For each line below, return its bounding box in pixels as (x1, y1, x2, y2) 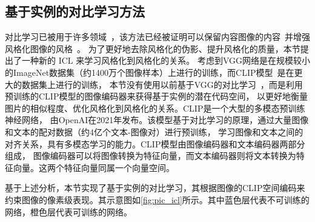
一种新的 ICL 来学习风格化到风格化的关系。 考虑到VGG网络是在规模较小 (21, 54, 310, 67)
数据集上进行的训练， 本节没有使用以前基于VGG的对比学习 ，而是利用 (21, 78, 303, 90)
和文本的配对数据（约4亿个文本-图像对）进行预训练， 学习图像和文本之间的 (5, 125, 303, 138)
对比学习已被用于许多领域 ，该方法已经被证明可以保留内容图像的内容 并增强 (5, 30, 310, 43)
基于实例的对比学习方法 (5, 2, 145, 21)
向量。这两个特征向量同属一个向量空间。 (13, 161, 174, 173)
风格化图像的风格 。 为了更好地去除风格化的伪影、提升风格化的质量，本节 (5, 42, 300, 55)
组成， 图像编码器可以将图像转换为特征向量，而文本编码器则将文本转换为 (5, 149, 296, 162)
